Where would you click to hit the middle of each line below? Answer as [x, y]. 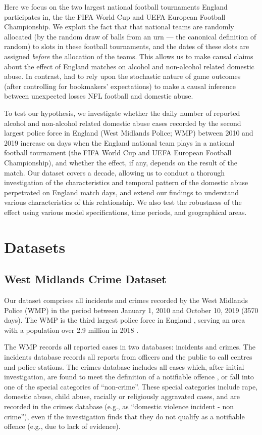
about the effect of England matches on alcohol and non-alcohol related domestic [129, 66]
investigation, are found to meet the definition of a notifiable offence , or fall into [129, 377]
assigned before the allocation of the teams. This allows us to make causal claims [129, 56]
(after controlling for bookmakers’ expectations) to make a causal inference [120, 86]
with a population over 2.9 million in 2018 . [71, 330]
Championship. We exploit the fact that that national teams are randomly [119, 27]
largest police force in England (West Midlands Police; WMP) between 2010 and [129, 133]
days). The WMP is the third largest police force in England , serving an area [125, 320]
